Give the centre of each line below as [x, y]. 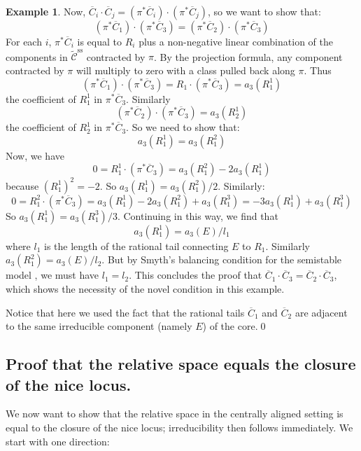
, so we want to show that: [264, 11]
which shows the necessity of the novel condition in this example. [145, 288]
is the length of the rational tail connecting [136, 245]
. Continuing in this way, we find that [198, 215]
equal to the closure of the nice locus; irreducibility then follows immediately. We [179, 427]
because [22, 185]
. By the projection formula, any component [248, 56]
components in [37, 56]
